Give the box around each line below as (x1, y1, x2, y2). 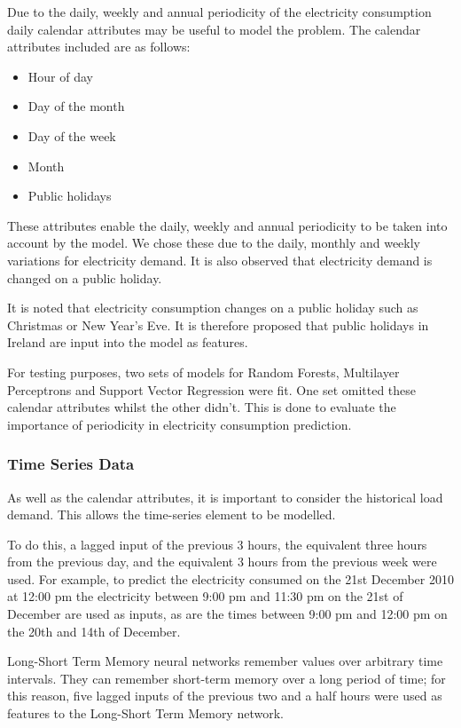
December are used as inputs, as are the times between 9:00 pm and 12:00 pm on (7, 605, 448, 623)
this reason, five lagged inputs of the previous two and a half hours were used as (7, 686, 442, 705)
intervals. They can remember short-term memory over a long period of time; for (7, 669, 446, 687)
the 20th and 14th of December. (7, 621, 181, 640)
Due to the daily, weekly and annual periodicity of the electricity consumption (7, 3, 432, 20)
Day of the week (27, 126, 116, 145)
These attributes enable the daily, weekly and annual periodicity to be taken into (7, 216, 448, 234)
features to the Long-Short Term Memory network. (7, 704, 284, 723)
